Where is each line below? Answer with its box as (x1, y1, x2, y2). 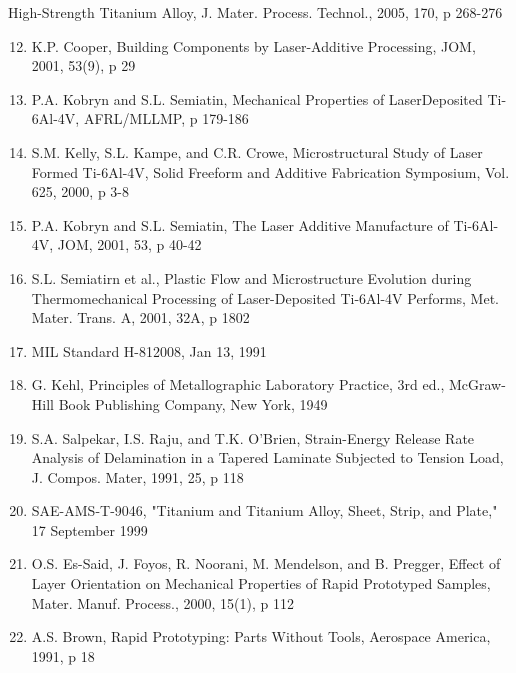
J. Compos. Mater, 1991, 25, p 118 (31, 466, 244, 487)
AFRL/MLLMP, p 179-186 (83, 108, 249, 129)
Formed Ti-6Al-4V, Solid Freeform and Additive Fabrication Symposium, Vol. (31, 161, 510, 182)
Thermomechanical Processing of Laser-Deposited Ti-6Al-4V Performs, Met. (31, 287, 500, 308)
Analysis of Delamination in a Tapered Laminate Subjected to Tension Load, (31, 447, 504, 468)
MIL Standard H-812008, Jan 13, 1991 (31, 340, 267, 361)
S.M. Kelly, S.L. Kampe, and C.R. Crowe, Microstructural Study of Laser (31, 141, 483, 162)
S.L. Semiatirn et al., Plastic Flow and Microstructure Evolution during (31, 267, 472, 288)
